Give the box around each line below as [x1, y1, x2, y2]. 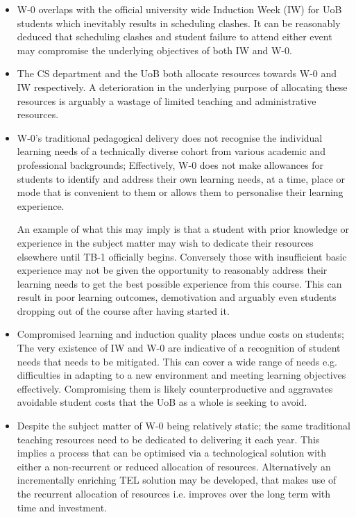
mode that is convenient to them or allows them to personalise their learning [17, 185, 344, 199]
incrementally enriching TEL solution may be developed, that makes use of [17, 473, 337, 487]
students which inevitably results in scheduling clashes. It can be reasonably [17, 15, 341, 30]
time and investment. [17, 500, 107, 514]
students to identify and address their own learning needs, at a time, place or [17, 171, 346, 186]
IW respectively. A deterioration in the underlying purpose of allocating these [17, 79, 348, 94]
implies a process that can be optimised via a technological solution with [17, 445, 327, 460]
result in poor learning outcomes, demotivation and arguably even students [17, 290, 337, 304]
